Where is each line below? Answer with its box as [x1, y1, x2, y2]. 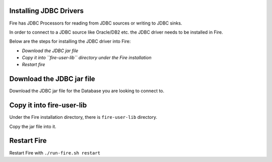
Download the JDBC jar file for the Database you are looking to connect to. [9, 88, 165, 94]
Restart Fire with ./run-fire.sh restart [9, 149, 101, 155]
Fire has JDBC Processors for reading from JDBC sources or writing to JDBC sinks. [9, 20, 182, 26]
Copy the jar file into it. [9, 123, 56, 129]
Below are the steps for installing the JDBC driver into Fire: [9, 38, 131, 45]
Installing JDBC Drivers [9, 7, 84, 15]
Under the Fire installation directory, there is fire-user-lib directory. [9, 114, 158, 120]
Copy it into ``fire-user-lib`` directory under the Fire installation [22, 55, 152, 61]
